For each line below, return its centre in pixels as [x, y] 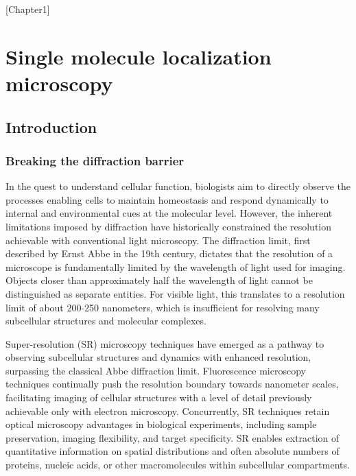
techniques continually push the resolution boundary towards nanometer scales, [172, 384]
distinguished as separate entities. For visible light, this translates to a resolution [175, 293]
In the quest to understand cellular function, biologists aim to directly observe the [178, 186]
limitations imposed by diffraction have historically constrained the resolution [169, 226]
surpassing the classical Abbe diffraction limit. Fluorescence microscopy [156, 370]
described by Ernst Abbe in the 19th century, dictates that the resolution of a [169, 253]
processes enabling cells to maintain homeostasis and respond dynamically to [167, 199]
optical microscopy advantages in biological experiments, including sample [161, 424]
